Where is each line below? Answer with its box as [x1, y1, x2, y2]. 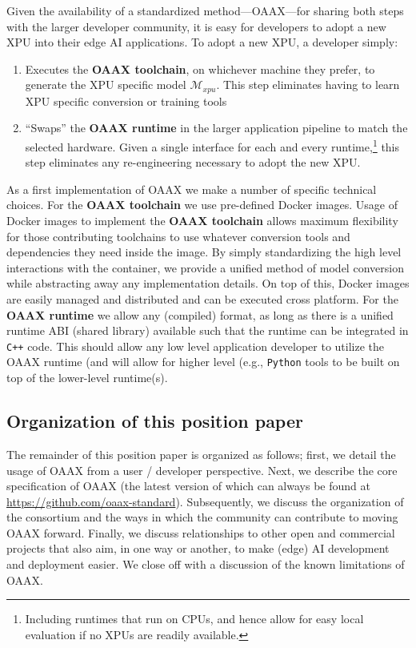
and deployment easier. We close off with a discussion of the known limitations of [6, 556, 405, 573]
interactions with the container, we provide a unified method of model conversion [6, 259, 404, 276]
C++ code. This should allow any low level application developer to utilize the [6, 337, 385, 354]
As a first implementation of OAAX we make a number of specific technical [6, 180, 377, 197]
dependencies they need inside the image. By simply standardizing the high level [6, 244, 402, 260]
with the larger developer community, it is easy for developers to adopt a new [6, 18, 386, 34]
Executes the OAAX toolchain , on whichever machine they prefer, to [25, 60, 375, 77]
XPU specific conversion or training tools [25, 92, 227, 109]
